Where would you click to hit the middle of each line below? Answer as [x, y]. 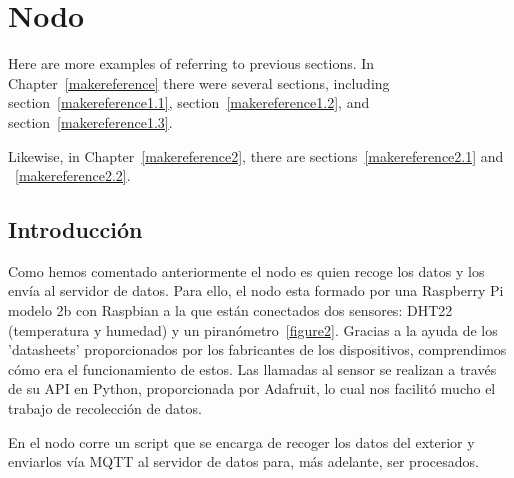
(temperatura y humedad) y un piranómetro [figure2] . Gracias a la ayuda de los [253, 329]
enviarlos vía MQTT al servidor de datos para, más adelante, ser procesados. [243, 461]
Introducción [75, 229]
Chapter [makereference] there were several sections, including [199, 82]
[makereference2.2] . [73, 175]
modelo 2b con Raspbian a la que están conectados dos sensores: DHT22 [230, 310]
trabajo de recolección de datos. [105, 408]
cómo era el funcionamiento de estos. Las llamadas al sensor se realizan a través [252, 368]
